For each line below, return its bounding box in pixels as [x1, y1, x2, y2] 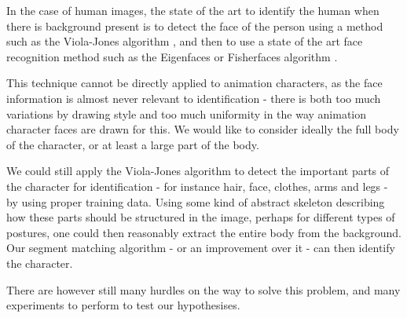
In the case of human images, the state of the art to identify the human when [6, 2, 379, 18]
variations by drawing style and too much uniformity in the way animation [6, 105, 367, 122]
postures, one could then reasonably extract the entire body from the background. [6, 224, 401, 240]
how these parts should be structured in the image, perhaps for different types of [6, 209, 395, 225]
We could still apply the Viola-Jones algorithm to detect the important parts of [6, 163, 390, 179]
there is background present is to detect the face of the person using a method [6, 17, 383, 34]
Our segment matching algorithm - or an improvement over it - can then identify [6, 239, 395, 256]
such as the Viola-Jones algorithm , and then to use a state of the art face [6, 33, 363, 49]
